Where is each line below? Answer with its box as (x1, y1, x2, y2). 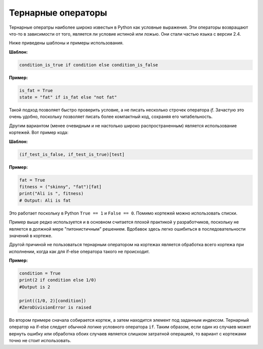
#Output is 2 (19, 284, 51, 290)
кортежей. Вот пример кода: (9, 130, 69, 136)
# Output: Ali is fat (19, 197, 71, 203)
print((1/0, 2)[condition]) (19, 298, 86, 303)
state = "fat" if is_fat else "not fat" (19, 95, 117, 100)
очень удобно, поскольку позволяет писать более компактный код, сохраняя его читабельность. (9, 114, 213, 119)
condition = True (19, 271, 61, 276)
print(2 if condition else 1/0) (19, 277, 97, 283)
